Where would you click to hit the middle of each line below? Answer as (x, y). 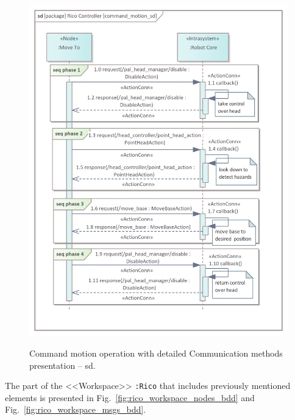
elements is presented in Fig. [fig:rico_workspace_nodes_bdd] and (130, 397)
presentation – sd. (62, 365)
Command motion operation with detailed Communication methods (156, 353)
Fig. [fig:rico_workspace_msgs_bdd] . (76, 409)
